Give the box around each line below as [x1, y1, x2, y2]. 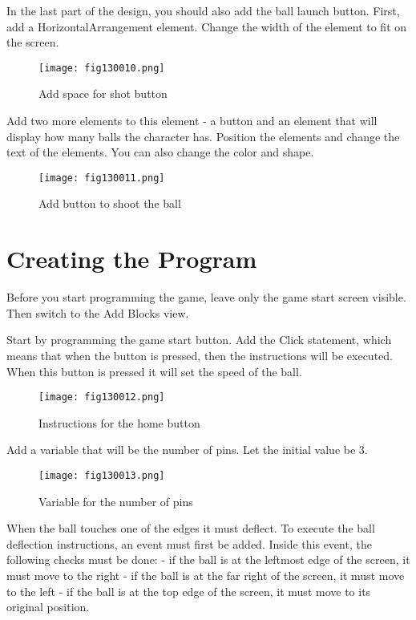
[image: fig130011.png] [38, 172, 165, 184]
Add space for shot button [38, 85, 168, 102]
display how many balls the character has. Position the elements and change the [6, 128, 400, 144]
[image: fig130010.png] [38, 62, 165, 74]
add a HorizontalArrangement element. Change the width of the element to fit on [6, 18, 407, 34]
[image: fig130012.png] [38, 391, 165, 403]
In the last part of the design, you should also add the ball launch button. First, [6, 2, 400, 18]
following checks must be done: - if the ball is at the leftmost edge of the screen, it [6, 551, 410, 568]
